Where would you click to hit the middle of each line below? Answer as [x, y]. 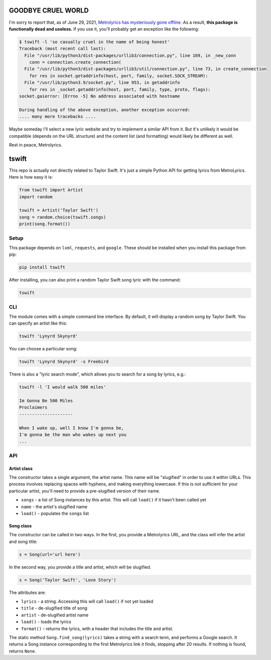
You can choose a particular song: [43, 349]
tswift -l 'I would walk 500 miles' [63, 387]
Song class [20, 526]
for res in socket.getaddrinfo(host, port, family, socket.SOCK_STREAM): [119, 76]
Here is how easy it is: [31, 177]
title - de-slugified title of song [54, 608]
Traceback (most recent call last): [63, 49]
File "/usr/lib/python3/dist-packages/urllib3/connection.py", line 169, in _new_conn [130, 55]
